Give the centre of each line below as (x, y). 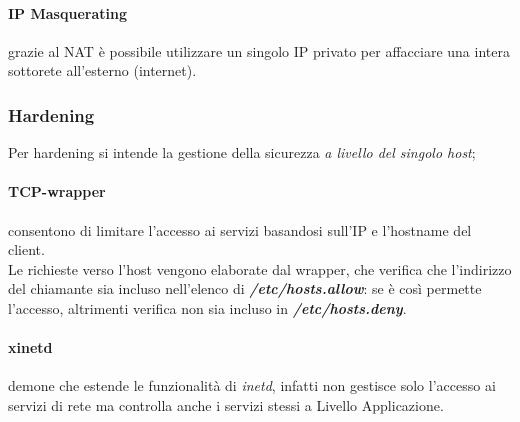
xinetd (30, 347)
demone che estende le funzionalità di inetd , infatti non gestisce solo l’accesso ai (252, 385)
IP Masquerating (67, 12)
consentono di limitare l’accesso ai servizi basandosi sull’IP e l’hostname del (240, 229)
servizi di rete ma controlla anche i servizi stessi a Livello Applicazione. (226, 404)
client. (26, 249)
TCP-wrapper (57, 191)
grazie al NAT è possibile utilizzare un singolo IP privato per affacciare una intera (259, 50)
